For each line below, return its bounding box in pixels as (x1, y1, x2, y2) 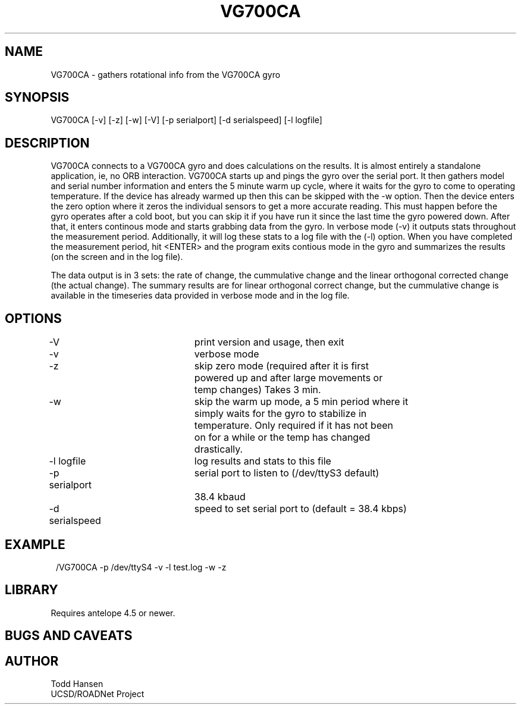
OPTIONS (5, 310, 62, 326)
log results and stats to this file (194, 455, 331, 468)
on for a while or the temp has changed (194, 431, 371, 444)
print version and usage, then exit (194, 336, 344, 349)
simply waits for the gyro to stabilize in (194, 407, 367, 420)
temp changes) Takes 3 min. (194, 384, 321, 396)
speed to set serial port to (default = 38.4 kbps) (194, 503, 407, 515)
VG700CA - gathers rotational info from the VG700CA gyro (51, 69, 281, 80)
